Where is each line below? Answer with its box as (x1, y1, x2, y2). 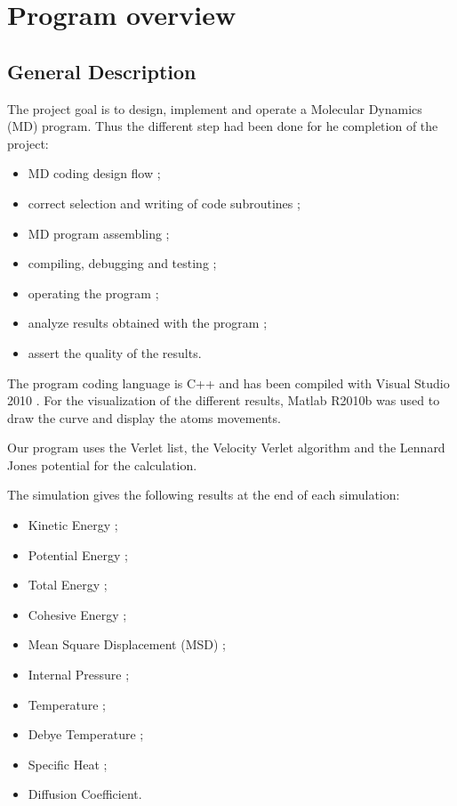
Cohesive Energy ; (28, 605, 127, 623)
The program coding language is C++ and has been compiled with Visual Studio (7, 373, 450, 392)
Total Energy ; (28, 575, 108, 594)
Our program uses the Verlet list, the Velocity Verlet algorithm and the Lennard (7, 438, 445, 457)
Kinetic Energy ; (28, 516, 118, 534)
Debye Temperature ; (28, 725, 144, 744)
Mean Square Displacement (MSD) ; (28, 635, 226, 654)
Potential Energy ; (28, 545, 128, 564)
